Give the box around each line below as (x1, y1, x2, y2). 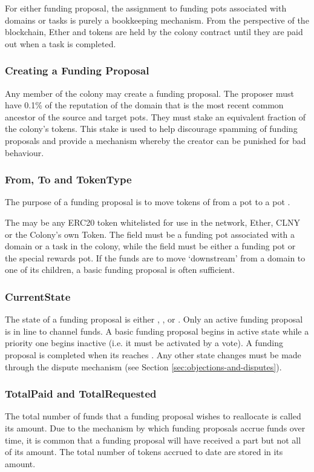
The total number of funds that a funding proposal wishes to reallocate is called (5, 410, 301, 422)
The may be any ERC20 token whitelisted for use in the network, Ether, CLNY (5, 215, 300, 228)
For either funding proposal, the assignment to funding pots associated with (5, 2, 287, 14)
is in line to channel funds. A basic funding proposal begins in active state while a (5, 324, 309, 337)
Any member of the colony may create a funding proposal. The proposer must (5, 87, 294, 99)
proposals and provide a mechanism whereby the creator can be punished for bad (5, 134, 306, 146)
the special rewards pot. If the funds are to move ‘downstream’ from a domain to (5, 251, 306, 264)
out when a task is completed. (5, 37, 116, 50)
